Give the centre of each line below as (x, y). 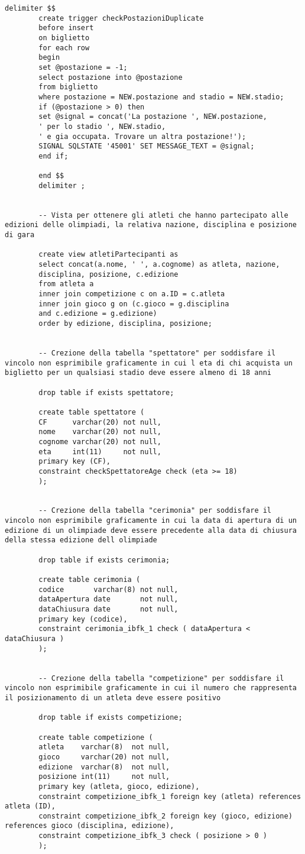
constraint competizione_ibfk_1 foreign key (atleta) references (170, 796)
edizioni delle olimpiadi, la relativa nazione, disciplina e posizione (151, 225)
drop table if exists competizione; (111, 718)
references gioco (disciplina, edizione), (90, 826)
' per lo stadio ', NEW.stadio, (102, 126)
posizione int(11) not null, (104, 777)
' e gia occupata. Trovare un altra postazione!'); (142, 136)
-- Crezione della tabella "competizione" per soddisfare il (161, 678)
